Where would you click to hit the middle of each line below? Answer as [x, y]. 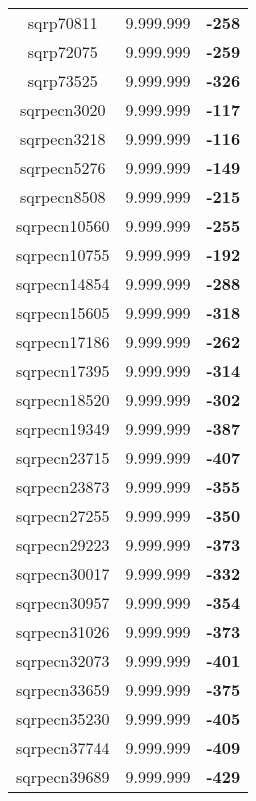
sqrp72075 [62, 51]
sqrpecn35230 [63, 718]
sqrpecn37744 [63, 747]
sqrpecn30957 [63, 602]
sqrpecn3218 [63, 138]
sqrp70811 [62, 22]
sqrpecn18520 [63, 399]
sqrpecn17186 [63, 341]
